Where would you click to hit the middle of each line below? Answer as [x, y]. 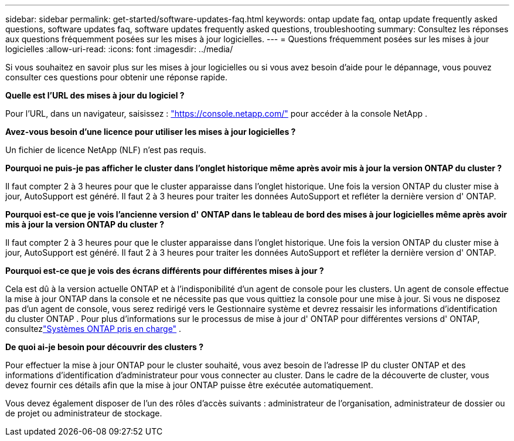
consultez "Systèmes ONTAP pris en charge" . [93, 329]
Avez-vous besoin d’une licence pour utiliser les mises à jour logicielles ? [151, 132]
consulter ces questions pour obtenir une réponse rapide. [116, 77]
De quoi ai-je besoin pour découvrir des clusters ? [105, 347]
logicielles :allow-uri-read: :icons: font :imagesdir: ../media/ [119, 49]
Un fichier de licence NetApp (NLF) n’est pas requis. [106, 150]
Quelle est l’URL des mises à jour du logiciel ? [95, 95]
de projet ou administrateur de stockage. [84, 413]
